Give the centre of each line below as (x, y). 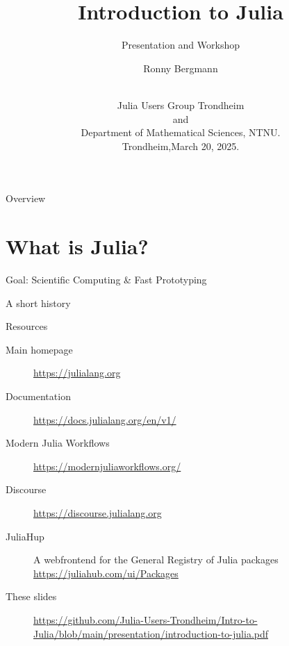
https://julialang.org (77, 373)
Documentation (38, 396)
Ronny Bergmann (181, 68)
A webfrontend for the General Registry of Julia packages (156, 560)
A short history (38, 303)
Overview (26, 198)
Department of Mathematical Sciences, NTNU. (181, 132)
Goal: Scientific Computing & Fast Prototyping (106, 279)
